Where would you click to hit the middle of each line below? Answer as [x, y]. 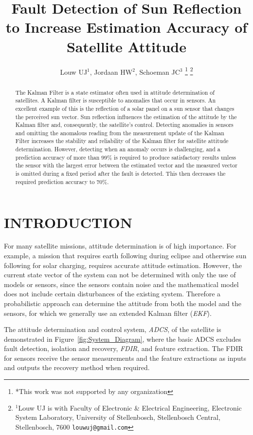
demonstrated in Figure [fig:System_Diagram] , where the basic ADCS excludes [123, 339]
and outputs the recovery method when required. [77, 367]
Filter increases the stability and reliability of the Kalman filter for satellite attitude [122, 141]
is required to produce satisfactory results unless [175, 157]
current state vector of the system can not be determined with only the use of [120, 275]
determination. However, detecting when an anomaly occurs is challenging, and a [118, 149]
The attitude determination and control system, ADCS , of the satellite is [113, 329]
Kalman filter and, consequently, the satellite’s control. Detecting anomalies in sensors [124, 125]
